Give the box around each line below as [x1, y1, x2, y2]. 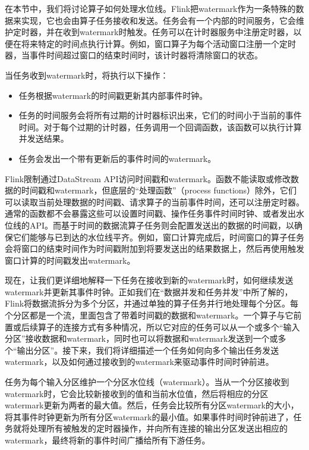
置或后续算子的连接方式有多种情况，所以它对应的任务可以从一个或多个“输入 [5, 320, 300, 333]
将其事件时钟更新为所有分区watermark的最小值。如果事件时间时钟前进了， [5, 410, 294, 423]
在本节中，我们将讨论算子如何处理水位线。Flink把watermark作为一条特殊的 [5, 2, 296, 14]
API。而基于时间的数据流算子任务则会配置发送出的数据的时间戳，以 [29, 218, 295, 231]
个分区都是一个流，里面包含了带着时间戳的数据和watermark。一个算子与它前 [5, 309, 302, 321]
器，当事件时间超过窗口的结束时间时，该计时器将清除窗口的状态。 [5, 49, 263, 61]
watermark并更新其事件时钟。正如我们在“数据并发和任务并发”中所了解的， [5, 285, 293, 298]
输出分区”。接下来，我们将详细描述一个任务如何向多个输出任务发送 [17, 343, 279, 356]
